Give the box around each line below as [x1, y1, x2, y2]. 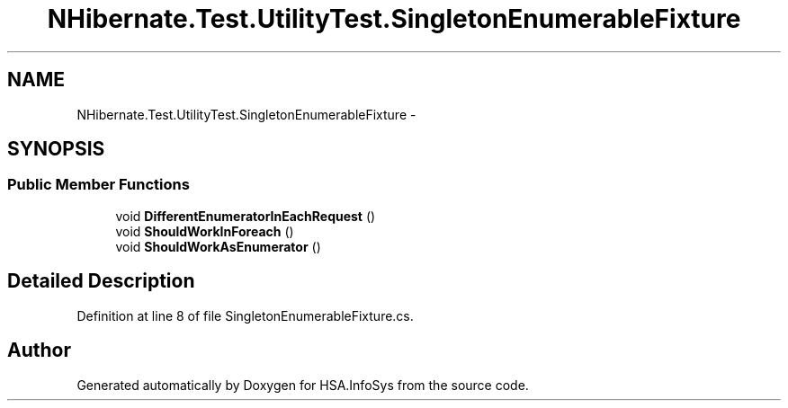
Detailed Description [7, 270, 195, 293]
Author [7, 339, 71, 362]
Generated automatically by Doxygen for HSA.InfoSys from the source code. [76, 377, 529, 393]
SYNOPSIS [7, 137, 105, 161]
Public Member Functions [7, 175, 190, 194]
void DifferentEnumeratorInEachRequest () [115, 208, 376, 224]
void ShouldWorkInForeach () [115, 223, 294, 239]
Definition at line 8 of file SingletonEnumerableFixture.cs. [76, 307, 414, 324]
